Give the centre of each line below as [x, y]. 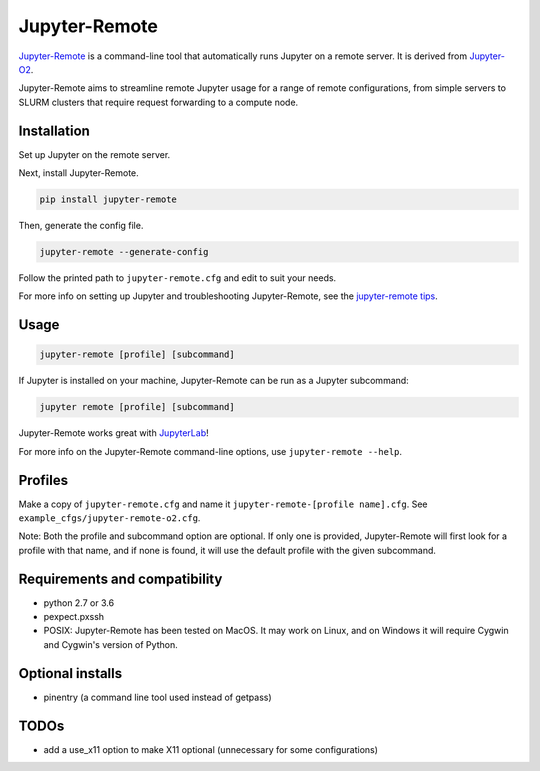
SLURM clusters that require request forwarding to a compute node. [158, 102]
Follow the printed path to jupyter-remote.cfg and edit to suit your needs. [177, 277]
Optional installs [70, 673]
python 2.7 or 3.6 [79, 602]
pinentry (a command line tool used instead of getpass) [157, 697]
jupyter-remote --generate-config [124, 251]
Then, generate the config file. [81, 225]
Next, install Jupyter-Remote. [78, 173]
